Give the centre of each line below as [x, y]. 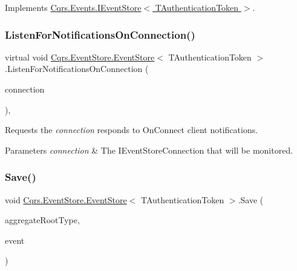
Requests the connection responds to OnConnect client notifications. [132, 130]
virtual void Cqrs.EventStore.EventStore [80, 57]
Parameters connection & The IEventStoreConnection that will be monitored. [149, 150]
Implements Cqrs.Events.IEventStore [73, 7]
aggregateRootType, [42, 220]
